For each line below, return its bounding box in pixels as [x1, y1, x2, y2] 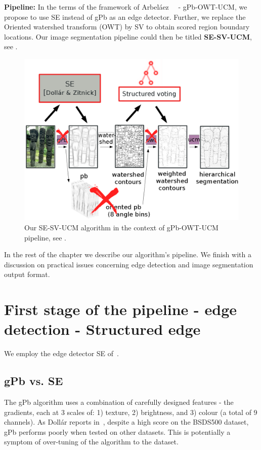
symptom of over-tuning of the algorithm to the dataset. [4, 436, 179, 447]
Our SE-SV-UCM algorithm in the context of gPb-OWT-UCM [24, 222, 219, 232]
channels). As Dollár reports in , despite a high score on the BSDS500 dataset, [4, 417, 249, 427]
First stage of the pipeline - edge [4, 299, 237, 320]
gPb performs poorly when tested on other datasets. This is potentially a [4, 426, 231, 437]
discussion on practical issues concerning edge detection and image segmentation [4, 259, 253, 269]
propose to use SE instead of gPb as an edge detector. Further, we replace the [4, 11, 246, 22]
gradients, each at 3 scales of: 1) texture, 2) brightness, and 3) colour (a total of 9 [4, 406, 257, 417]
